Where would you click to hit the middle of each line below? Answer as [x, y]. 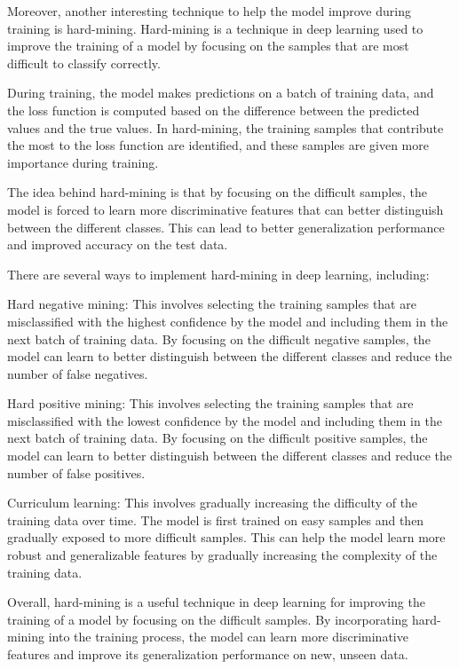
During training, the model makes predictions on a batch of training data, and [221, 93]
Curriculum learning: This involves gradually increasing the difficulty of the [213, 503]
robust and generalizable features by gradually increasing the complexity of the [222, 555]
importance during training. [83, 162]
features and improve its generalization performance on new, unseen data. [208, 654]
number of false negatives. [78, 373]
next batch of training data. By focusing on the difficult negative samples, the [219, 338]
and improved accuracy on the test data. [118, 244]
